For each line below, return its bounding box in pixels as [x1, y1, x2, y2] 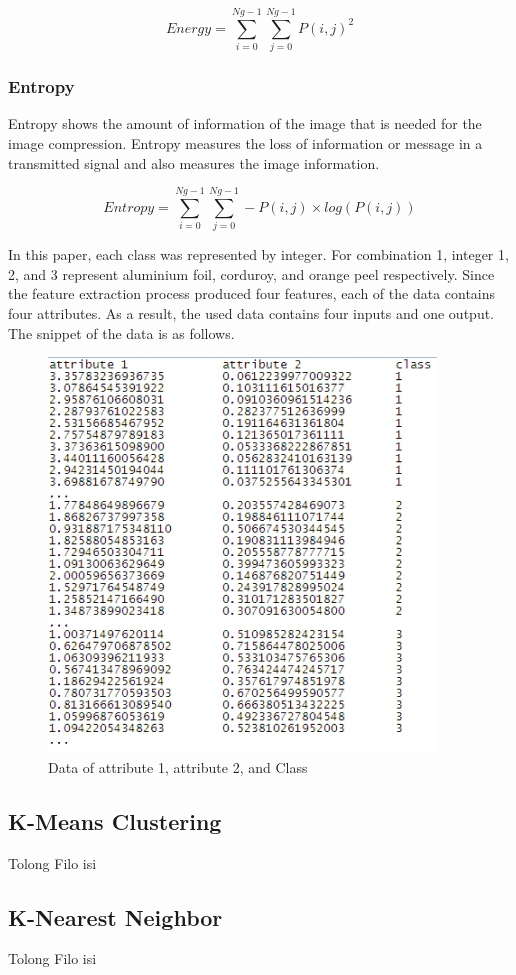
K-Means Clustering [8, 805, 222, 836]
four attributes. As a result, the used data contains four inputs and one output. [8, 303, 495, 324]
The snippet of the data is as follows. [8, 322, 235, 343]
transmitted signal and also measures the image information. [8, 152, 380, 173]
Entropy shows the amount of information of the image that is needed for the [8, 113, 482, 134]
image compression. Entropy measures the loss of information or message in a [8, 132, 483, 153]
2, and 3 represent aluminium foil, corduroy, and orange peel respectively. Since [8, 263, 495, 284]
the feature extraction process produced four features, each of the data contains [8, 283, 496, 304]
